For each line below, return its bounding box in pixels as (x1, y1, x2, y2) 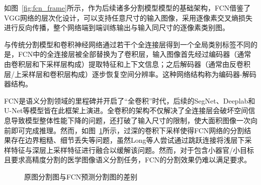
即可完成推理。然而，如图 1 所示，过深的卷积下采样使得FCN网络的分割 (11, 125, 244, 135)
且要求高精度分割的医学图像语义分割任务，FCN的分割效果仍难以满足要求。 (4, 154, 251, 165)
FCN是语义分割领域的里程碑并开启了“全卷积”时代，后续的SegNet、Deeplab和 (4, 95, 255, 106)
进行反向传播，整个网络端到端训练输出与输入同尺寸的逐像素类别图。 (4, 22, 229, 33)
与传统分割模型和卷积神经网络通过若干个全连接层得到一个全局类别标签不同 (4, 39, 250, 49)
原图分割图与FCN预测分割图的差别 (24, 171, 138, 181)
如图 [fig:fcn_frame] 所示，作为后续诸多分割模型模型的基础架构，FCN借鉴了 (4, 3, 251, 13)
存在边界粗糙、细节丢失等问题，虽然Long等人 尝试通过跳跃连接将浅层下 (11, 135, 245, 145)
